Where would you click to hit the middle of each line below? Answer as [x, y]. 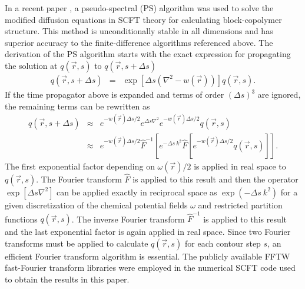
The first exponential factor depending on [80, 166]
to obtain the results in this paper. [67, 279]
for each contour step [223, 243]
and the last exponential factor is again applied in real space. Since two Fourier [148, 232]
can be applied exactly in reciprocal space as [137, 192]
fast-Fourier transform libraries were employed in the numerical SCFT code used [150, 268]
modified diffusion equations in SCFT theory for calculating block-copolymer [143, 19]
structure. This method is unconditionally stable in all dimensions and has [139, 31]
